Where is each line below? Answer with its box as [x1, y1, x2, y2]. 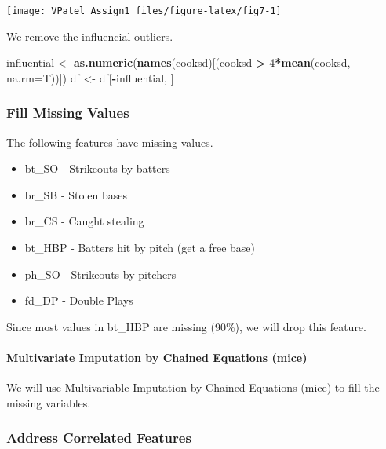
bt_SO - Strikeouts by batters [24, 160, 170, 177]
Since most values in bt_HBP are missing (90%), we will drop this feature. [6, 318, 366, 334]
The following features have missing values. [6, 133, 213, 150]
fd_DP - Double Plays [24, 292, 133, 308]
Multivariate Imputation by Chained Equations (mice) [6, 349, 308, 365]
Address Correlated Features [6, 428, 191, 447]
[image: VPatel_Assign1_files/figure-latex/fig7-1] [6, 5, 282, 16]
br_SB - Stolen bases [24, 186, 128, 203]
